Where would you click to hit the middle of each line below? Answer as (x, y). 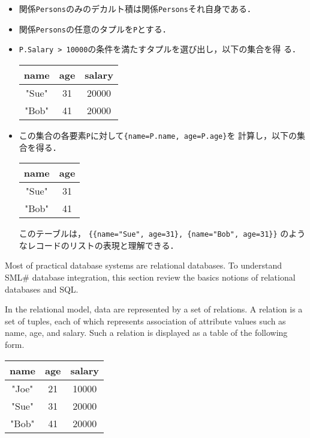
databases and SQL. (42, 289)
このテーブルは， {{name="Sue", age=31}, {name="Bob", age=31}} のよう (162, 233)
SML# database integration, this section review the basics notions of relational (150, 277)
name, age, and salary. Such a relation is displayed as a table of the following (146, 333)
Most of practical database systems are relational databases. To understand (143, 265)
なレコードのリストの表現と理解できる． (99, 245)
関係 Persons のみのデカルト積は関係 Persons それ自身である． (137, 8)
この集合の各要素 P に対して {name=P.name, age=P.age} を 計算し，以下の (158, 135)
